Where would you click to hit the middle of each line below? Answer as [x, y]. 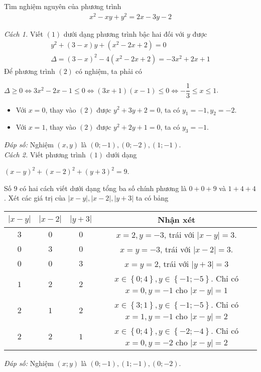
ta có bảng [152, 198]
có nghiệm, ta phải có [109, 71]
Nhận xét [177, 220]
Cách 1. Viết [24, 33]
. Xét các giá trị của [35, 198]
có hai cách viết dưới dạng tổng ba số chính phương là [103, 188]
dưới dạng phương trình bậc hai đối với [124, 33]
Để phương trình [30, 71]
